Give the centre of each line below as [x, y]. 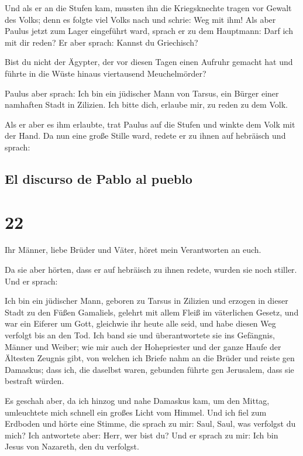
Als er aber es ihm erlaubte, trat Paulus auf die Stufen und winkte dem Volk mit [150, 124]
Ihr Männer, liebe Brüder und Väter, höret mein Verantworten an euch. [133, 250]
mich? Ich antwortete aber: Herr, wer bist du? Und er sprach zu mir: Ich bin [142, 435]
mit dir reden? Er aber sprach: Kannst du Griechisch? [101, 42]
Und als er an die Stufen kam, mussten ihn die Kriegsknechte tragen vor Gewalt [148, 8]
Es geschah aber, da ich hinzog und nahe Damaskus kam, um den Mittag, [137, 400]
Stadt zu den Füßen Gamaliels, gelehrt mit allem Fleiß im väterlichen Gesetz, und [152, 312]
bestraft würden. [35, 381]
